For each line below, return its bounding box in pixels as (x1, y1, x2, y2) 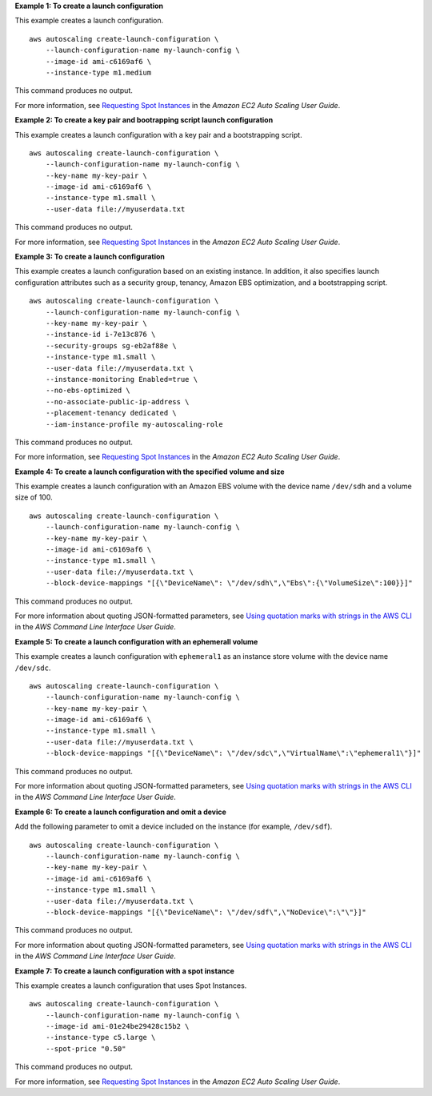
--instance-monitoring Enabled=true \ (45, 375, 198, 383)
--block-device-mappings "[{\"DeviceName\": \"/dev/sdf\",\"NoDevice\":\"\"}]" (45, 907, 367, 917)
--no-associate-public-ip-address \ (45, 397, 190, 406)
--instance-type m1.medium (45, 68, 152, 77)
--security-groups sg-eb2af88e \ (45, 341, 178, 350)
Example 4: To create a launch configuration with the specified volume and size (14, 467, 285, 476)
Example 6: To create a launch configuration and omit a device (14, 807, 227, 817)
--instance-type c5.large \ (45, 1033, 156, 1042)
